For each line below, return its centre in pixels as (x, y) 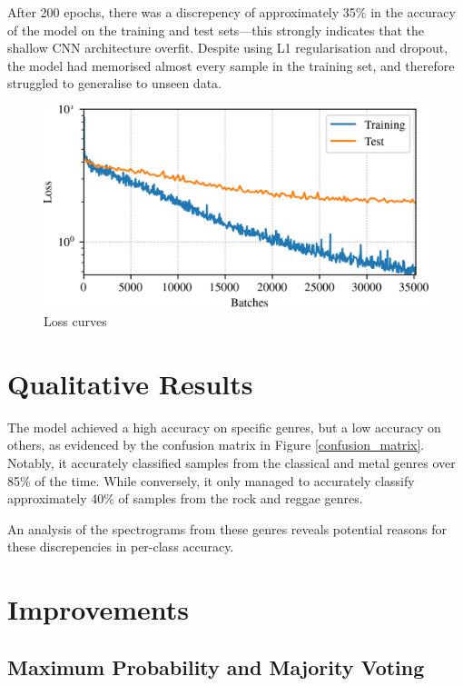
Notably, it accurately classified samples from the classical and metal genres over (231, 463)
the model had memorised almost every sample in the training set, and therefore (231, 65)
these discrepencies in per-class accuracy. (121, 547)
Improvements (99, 609)
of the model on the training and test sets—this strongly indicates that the (216, 30)
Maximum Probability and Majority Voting (216, 666)
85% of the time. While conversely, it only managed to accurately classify (211, 480)
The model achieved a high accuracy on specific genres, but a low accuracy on (224, 427)
